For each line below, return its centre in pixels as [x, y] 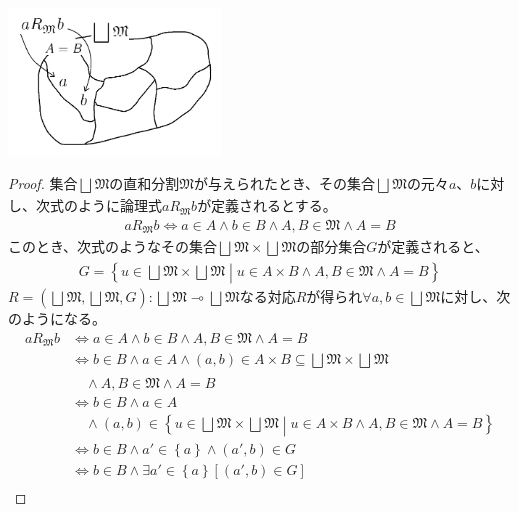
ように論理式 [119, 205]
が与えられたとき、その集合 [285, 183]
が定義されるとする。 [267, 205]
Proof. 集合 [43, 183]
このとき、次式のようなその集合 [113, 246]
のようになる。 [57, 318]
